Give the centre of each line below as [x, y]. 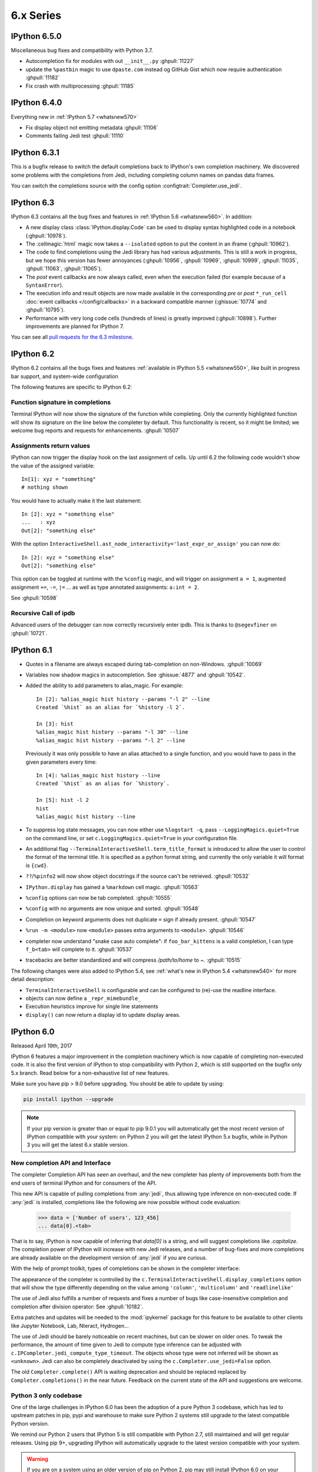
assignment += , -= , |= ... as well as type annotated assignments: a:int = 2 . [105, 587]
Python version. [30, 1423]
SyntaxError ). [44, 285]
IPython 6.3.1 [35, 153]
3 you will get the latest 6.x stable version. [78, 1145]
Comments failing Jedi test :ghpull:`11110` [75, 136]
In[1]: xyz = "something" [59, 479]
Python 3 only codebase [47, 1395]
